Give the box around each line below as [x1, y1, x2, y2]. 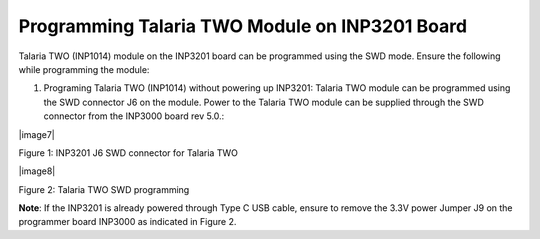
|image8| [18, 165, 56, 177]
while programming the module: [18, 63, 150, 75]
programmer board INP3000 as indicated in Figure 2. [18, 216, 237, 228]
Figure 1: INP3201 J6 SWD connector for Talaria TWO [18, 146, 239, 159]
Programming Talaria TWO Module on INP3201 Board [18, 15, 468, 37]
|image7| [18, 128, 55, 140]
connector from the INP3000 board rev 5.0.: [43, 110, 225, 122]
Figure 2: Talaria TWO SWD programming [18, 183, 190, 195]
